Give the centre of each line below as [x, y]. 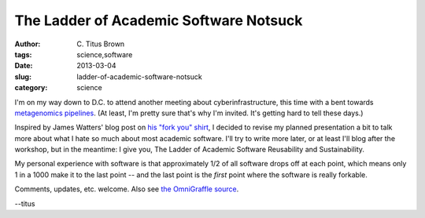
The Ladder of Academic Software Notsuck [159, 20]
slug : [23, 76]
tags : [23, 54]
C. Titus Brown [101, 44]
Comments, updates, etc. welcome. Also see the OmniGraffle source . [127, 189]
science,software [105, 54]
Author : [28, 44]
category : [31, 88]
